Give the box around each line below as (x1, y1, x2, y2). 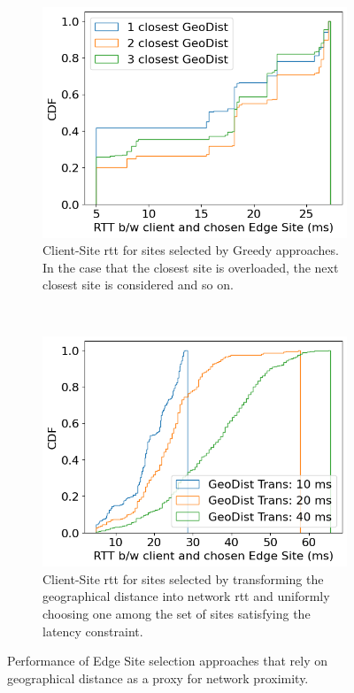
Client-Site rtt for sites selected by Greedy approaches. (42, 241, 339, 259)
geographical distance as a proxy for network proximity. (7, 668, 309, 687)
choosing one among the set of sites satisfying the (42, 604, 311, 623)
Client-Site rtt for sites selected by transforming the (42, 569, 324, 588)
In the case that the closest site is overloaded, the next (42, 258, 339, 276)
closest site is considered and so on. (42, 275, 234, 294)
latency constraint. (42, 621, 143, 640)
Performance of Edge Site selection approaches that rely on (7, 651, 327, 670)
